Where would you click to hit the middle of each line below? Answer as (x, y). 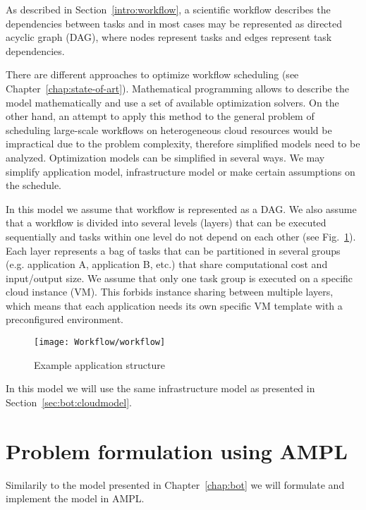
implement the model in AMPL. (75, 498)
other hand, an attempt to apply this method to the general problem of (160, 116)
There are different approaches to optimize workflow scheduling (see (152, 74)
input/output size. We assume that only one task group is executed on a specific (179, 278)
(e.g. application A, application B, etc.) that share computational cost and (167, 264)
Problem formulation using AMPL (177, 450)
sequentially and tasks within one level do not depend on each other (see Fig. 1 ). (181, 236)
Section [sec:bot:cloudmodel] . (69, 402)
